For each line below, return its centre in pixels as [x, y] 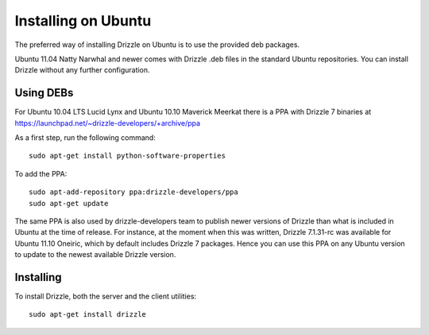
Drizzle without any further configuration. [82, 70]
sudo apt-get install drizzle [88, 315]
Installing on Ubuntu [83, 21]
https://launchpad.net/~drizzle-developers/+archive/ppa [108, 123]
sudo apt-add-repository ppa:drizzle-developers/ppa [133, 192]
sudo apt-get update [69, 203]
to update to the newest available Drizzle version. [95, 255]
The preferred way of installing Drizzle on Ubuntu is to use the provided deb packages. [157, 45]
